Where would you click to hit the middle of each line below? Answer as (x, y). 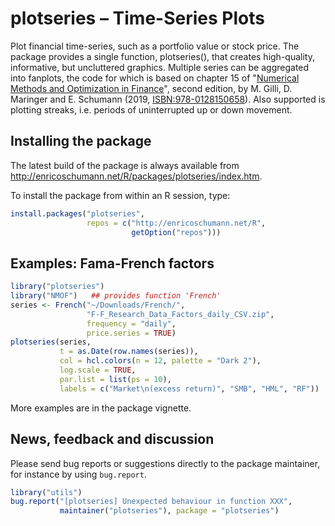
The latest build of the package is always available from (125, 165)
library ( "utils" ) (46, 492)
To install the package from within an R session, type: (120, 195)
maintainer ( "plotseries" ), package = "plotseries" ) (169, 511)
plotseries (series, (51, 342)
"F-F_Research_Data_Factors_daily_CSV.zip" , (180, 314)
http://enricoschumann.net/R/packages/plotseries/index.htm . (136, 176)
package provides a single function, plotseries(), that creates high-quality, (162, 56)
